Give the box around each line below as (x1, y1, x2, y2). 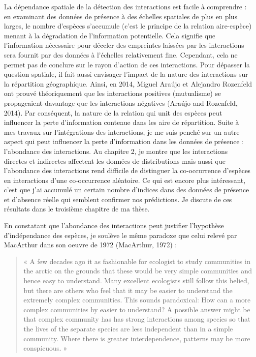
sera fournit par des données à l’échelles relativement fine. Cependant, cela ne (4, 49, 238, 59)
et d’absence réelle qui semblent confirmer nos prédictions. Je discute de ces (4, 194, 232, 204)
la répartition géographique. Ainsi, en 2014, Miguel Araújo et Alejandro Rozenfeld (4, 78, 252, 89)
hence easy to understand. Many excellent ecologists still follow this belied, (23, 275, 250, 286)
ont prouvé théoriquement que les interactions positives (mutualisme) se (4, 88, 221, 98)
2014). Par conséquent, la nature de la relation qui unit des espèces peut (4, 107, 223, 118)
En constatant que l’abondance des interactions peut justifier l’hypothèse (4, 220, 224, 231)
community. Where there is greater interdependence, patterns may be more (23, 333, 250, 343)
